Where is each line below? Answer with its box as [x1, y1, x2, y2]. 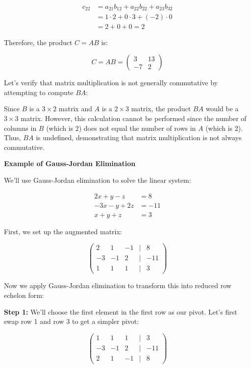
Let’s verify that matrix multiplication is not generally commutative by [4, 77, 218, 88]
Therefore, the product [4, 37, 73, 47]
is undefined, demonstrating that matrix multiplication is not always [36, 132, 242, 143]
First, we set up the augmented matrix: [4, 226, 122, 236]
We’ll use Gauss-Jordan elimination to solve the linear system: [4, 174, 191, 185]
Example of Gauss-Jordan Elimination [4, 158, 136, 169]
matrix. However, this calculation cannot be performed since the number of [21, 113, 247, 123]
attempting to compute [4, 87, 74, 97]
